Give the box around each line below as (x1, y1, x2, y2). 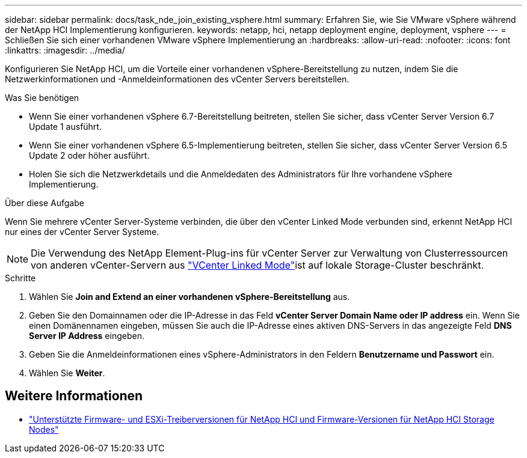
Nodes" (29, 424, 59, 435)
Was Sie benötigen (5, 93, 79, 103)
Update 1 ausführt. (29, 121, 102, 132)
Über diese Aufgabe (5, 198, 84, 208)
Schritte (5, 273, 36, 283)
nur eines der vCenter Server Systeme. (5, 227, 159, 237)
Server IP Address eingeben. (29, 331, 144, 341)
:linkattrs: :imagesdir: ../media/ (5, 45, 125, 55)
